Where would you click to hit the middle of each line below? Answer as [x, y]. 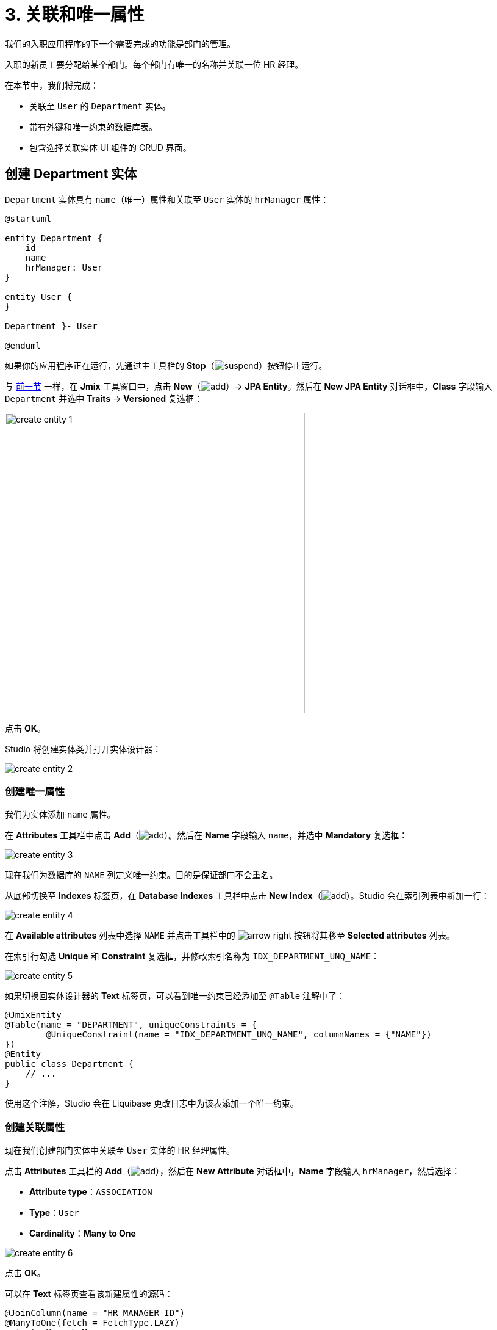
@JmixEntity [33, 1015]
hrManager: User [64, 267]
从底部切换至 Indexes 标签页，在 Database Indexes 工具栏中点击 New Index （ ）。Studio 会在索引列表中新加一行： [247, 896]
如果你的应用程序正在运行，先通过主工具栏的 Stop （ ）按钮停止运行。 [166, 365]
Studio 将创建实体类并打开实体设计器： [83, 749]
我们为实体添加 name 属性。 [60, 815]
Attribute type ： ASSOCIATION [91, 1192]
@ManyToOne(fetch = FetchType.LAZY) [92, 1323]
